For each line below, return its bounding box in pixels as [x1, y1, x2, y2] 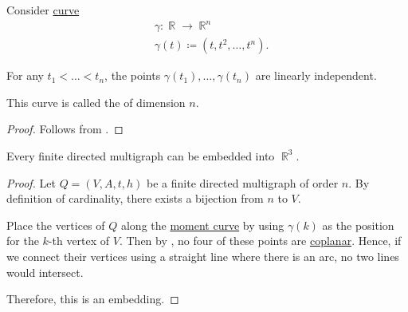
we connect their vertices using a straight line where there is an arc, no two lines [6, 247, 399, 264]
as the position [322, 216, 394, 233]
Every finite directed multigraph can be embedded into [6, 147, 275, 164]
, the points [104, 67, 161, 84]
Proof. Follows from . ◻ [6, 120, 124, 137]
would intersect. [6, 263, 84, 280]
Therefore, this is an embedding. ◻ [6, 290, 179, 307]
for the [6, 232, 39, 249]
